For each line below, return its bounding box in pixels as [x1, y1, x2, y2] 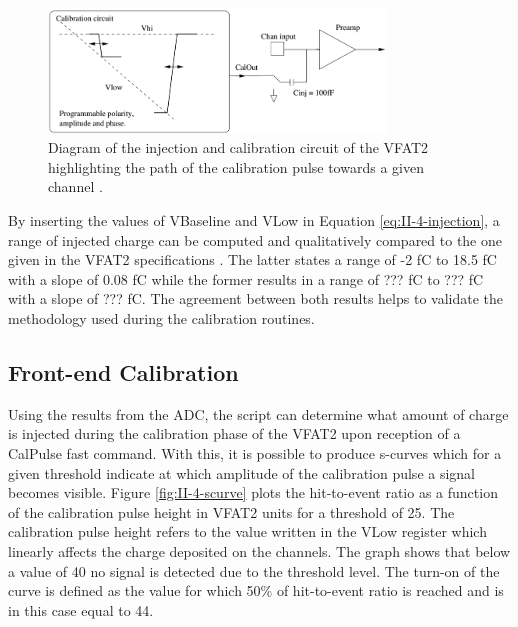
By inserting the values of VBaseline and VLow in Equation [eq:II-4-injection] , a [8, 210, 500, 231]
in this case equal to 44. [8, 599, 154, 620]
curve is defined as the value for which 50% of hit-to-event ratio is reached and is [8, 580, 504, 601]
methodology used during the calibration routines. [8, 308, 315, 329]
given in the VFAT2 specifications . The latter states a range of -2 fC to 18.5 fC [8, 249, 497, 270]
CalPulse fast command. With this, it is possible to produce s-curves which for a [8, 443, 502, 463]
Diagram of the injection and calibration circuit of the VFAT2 [48, 137, 429, 158]
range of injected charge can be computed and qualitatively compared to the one [8, 229, 503, 250]
